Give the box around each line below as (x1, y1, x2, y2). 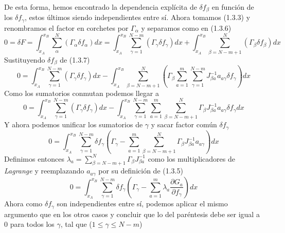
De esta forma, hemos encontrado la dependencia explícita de (4, 2, 197, 12)
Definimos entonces (4, 153, 64, 164)
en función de (211, 2, 254, 12)
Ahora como (4, 198, 43, 209)
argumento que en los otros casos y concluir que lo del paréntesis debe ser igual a (4, 208, 260, 219)
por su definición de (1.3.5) (98, 165, 183, 176)
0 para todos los (4, 219, 55, 229)
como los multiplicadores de (148, 153, 235, 164)
